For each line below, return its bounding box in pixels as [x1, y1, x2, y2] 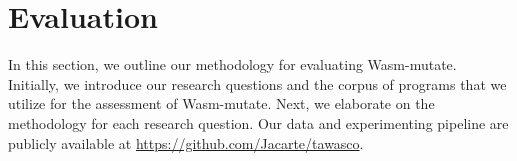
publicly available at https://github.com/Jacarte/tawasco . [8, 132, 364, 153]
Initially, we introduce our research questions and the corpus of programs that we [8, 73, 507, 94]
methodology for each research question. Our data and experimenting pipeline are [8, 112, 509, 133]
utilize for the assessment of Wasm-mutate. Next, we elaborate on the [8, 93, 435, 114]
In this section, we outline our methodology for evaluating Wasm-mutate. [8, 54, 457, 75]
